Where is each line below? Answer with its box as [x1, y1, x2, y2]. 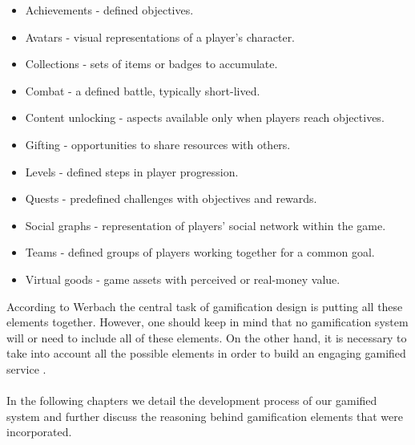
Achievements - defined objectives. [25, 2, 194, 18]
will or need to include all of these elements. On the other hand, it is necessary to [6, 329, 407, 346]
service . [6, 360, 46, 377]
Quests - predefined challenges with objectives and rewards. [25, 190, 317, 207]
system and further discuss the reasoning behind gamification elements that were [6, 407, 403, 424]
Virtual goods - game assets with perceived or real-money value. [25, 270, 340, 287]
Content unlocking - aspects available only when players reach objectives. [25, 109, 385, 126]
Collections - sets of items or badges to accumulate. [25, 55, 278, 72]
